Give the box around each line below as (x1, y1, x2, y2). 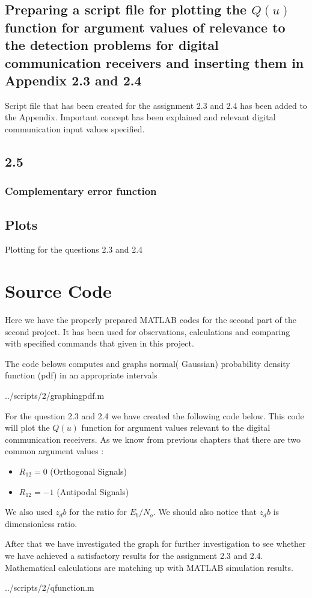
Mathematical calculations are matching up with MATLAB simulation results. (5, 561, 293, 573)
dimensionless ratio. (5, 517, 78, 529)
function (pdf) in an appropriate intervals (5, 369, 158, 381)
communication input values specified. (5, 122, 145, 135)
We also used (5, 505, 53, 518)
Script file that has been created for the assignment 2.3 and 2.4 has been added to (5, 99, 307, 111)
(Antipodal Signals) (57, 485, 129, 498)
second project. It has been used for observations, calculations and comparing (5, 325, 290, 338)
